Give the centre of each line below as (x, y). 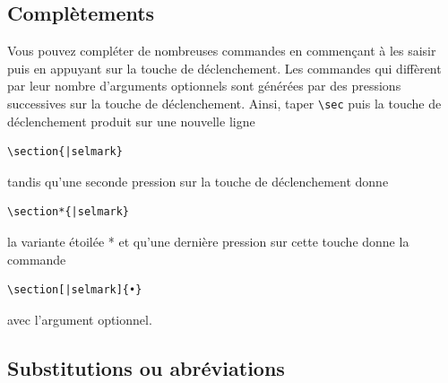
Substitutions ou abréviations (146, 367)
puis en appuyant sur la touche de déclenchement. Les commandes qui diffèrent (224, 68)
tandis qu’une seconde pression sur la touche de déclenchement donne (198, 181)
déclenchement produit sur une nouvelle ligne (131, 121)
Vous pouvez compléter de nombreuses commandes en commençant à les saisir (222, 51)
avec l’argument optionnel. (80, 319)
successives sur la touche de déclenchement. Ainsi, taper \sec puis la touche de (224, 103)
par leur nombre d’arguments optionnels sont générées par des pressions (204, 86)
